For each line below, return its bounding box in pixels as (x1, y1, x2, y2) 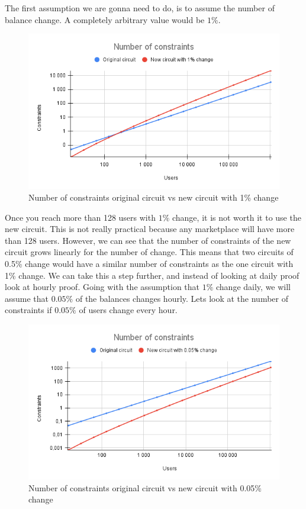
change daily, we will (216, 281, 291, 293)
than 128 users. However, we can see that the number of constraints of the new (5, 234, 291, 246)
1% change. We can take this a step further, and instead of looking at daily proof (5, 269, 299, 281)
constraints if (5, 304, 52, 316)
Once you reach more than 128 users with (5, 211, 156, 223)
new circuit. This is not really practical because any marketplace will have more (5, 223, 295, 235)
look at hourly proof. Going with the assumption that (5, 281, 199, 293)
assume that (5, 292, 49, 304)
